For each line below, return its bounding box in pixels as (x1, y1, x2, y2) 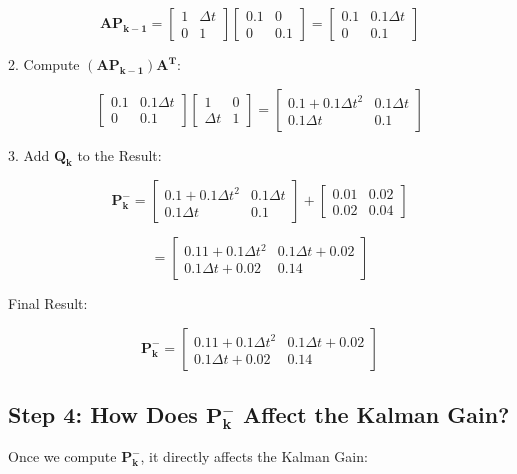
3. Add (8, 144, 50, 165)
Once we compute (8, 446, 117, 467)
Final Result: (8, 293, 88, 314)
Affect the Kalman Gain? (243, 399, 510, 430)
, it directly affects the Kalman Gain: (140, 446, 368, 467)
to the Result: (77, 144, 162, 165)
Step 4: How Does (8, 399, 198, 430)
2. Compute (8, 54, 80, 74)
